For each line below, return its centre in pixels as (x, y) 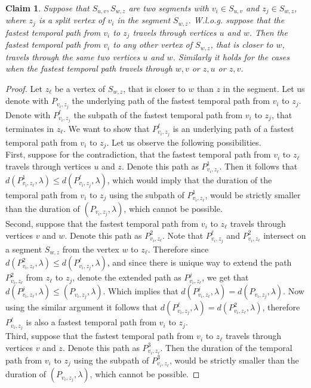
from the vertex (91, 249)
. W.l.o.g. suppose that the (236, 20)
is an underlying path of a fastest (233, 128)
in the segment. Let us (264, 88)
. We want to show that (107, 128)
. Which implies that (141, 291)
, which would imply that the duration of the (190, 179)
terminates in (30, 128)
